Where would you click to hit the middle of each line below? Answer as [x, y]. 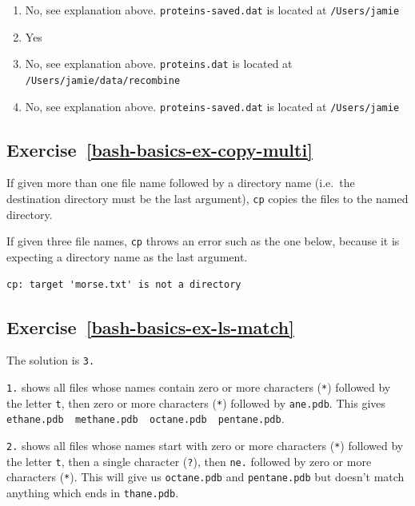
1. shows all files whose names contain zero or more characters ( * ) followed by [199, 386]
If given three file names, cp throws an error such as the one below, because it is [203, 241]
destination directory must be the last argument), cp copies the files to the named [207, 199]
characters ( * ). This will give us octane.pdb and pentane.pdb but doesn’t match [206, 477]
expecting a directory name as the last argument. [127, 256]
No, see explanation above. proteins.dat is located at [159, 64]
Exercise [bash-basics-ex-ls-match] [150, 327]
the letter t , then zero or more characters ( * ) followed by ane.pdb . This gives [196, 402]
